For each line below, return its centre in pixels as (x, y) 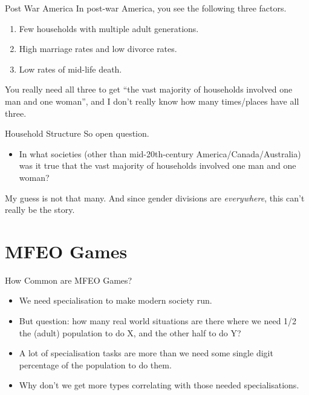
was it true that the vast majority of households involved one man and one (158, 165)
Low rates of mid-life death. (70, 69)
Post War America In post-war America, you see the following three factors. (146, 8)
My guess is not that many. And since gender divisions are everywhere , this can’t (155, 197)
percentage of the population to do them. (95, 364)
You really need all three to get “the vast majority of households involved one (149, 89)
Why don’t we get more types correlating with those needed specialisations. (159, 385)
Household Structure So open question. (77, 133)
